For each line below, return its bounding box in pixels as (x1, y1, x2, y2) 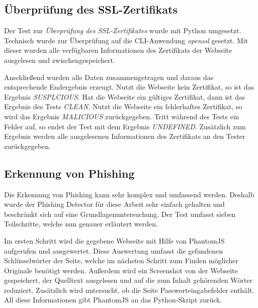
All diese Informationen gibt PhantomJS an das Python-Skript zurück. (4, 294, 222, 305)
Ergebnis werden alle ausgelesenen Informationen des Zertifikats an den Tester (4, 131, 245, 141)
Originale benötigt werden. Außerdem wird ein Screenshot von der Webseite (4, 265, 238, 275)
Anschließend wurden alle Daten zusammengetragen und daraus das (4, 71, 214, 82)
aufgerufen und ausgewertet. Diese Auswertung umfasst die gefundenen (4, 245, 223, 256)
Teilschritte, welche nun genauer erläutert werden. (4, 218, 158, 229)
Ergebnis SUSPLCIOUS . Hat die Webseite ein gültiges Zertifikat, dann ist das (4, 91, 245, 102)
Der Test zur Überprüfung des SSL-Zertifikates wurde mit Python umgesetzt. (4, 25, 241, 36)
